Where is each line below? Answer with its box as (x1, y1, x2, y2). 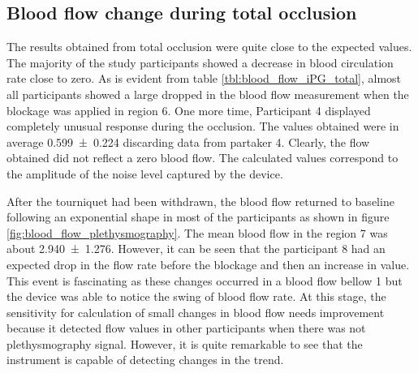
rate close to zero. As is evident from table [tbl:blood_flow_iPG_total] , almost (6, 70, 402, 87)
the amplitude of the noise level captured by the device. (6, 165, 283, 182)
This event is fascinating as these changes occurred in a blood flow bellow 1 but (6, 272, 403, 289)
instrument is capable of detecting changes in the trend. (6, 351, 284, 368)
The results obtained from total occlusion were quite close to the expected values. (6, 38, 412, 55)
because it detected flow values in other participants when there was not (6, 319, 366, 337)
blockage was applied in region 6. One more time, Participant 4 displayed (6, 101, 371, 118)
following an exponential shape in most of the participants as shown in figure (6, 208, 390, 225)
